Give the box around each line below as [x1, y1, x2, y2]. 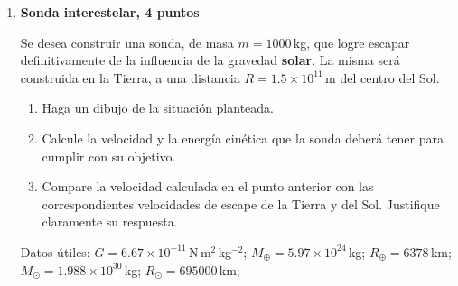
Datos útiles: [20, 242, 90, 261]
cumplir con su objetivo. [42, 146, 176, 165]
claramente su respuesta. [42, 212, 178, 231]
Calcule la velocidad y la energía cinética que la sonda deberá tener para [42, 128, 444, 147]
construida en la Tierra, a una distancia [20, 68, 240, 87]
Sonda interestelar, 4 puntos [20, 3, 200, 21]
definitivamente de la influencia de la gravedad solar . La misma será [20, 51, 400, 69]
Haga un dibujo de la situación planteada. [42, 98, 274, 117]
